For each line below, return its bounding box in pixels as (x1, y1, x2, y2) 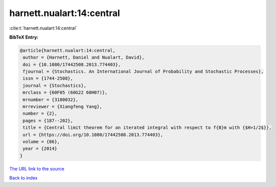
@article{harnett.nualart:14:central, (20, 48, 116, 53)
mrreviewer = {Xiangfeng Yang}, (23, 104, 103, 110)
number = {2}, (23, 111, 57, 116)
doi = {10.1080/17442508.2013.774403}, (23, 62, 121, 67)
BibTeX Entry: (9, 34, 39, 40)
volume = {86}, (23, 139, 60, 144)
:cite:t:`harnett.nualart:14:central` (9, 25, 77, 31)
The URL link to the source (9, 165, 65, 171)
